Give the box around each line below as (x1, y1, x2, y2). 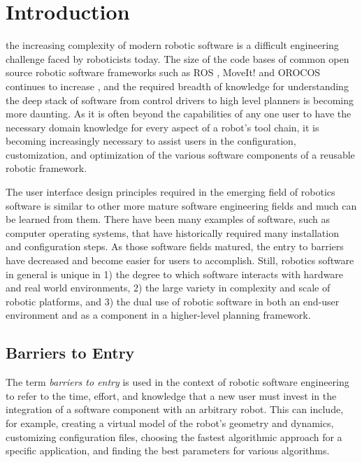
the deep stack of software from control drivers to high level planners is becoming (6, 92, 354, 107)
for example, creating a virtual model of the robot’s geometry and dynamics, (6, 415, 334, 430)
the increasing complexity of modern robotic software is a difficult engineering (6, 38, 339, 52)
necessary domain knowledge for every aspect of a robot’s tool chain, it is (6, 120, 319, 134)
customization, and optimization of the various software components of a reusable (6, 147, 355, 161)
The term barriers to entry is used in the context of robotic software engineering (6, 375, 349, 389)
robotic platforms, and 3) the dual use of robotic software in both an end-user (6, 294, 340, 308)
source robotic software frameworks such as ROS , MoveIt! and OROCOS (6, 65, 321, 80)
